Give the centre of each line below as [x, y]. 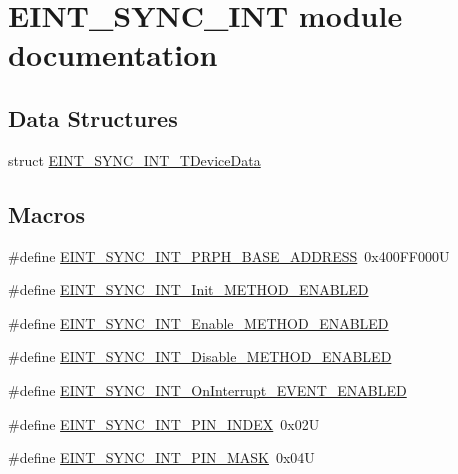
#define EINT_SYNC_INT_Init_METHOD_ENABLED [188, 289]
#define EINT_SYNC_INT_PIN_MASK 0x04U [161, 457]
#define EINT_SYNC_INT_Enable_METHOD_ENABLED [198, 322]
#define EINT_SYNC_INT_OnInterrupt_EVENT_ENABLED [207, 389]
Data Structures [93, 117]
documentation [113, 54]
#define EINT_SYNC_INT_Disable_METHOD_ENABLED [200, 356]
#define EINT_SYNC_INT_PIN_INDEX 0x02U [164, 423]
